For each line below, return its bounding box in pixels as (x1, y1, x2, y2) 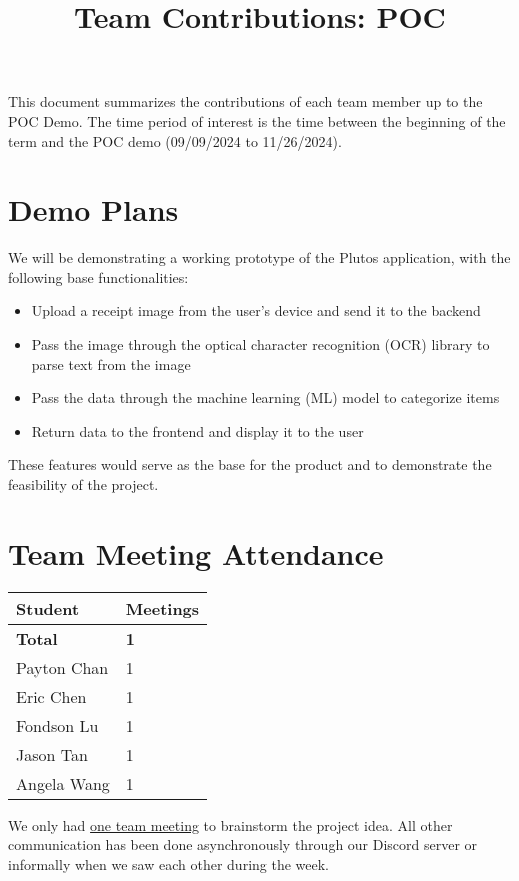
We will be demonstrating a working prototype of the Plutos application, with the (8, 247, 511, 268)
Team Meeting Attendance (8, 532, 384, 573)
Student (16, 596, 80, 620)
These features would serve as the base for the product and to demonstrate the (8, 454, 492, 475)
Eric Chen (16, 684, 87, 708)
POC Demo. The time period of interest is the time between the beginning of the (8, 110, 506, 131)
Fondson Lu (16, 713, 99, 737)
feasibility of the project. (8, 474, 159, 495)
